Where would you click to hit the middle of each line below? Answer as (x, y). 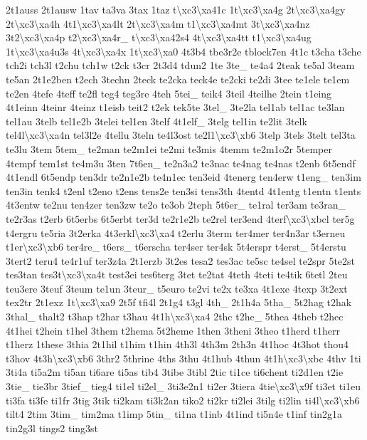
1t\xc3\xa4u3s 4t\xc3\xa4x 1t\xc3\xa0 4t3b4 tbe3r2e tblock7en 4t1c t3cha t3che (183, 51)
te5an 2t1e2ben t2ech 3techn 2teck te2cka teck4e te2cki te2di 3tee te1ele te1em (178, 79)
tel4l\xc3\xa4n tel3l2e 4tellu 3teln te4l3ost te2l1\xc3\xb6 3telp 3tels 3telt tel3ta (181, 135)
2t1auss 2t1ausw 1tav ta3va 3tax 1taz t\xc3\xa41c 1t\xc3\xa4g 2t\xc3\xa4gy (176, 9)
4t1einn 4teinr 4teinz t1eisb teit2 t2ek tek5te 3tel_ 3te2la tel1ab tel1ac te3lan (175, 107)
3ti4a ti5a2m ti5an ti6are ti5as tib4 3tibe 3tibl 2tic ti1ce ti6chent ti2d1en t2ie (175, 372)
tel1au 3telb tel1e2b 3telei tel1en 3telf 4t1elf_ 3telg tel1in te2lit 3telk (156, 121)
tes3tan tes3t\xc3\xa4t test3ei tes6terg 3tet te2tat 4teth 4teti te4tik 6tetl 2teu (177, 274)
